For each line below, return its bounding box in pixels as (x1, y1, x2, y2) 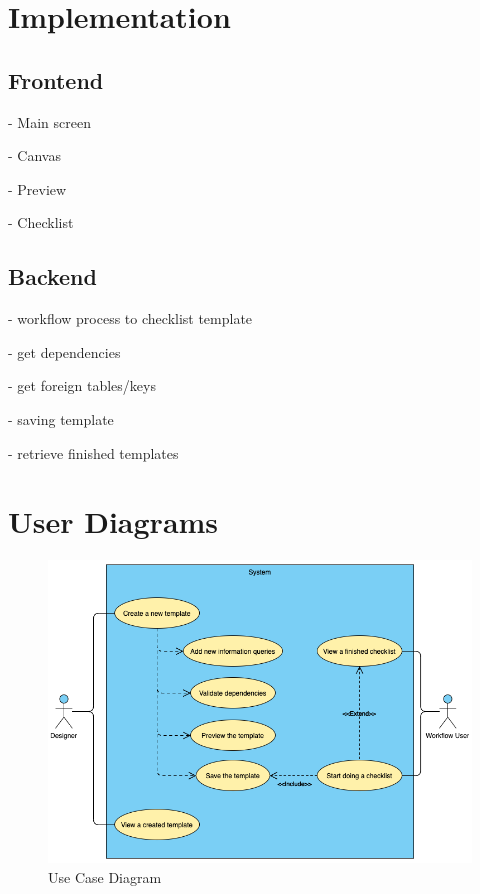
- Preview (8, 178, 67, 199)
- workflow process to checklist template (8, 308, 253, 329)
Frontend (8, 64, 104, 95)
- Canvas (8, 145, 61, 166)
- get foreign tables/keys (8, 375, 156, 396)
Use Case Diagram (48, 866, 162, 887)
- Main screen (8, 111, 91, 132)
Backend (8, 261, 97, 292)
